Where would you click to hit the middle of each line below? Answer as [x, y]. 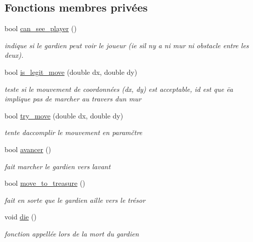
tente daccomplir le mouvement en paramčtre [74, 132]
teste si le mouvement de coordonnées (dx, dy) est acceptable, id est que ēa [119, 89]
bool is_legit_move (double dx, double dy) [71, 72]
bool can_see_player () [41, 28]
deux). [14, 55]
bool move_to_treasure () [45, 183]
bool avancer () [28, 149]
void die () [21, 217]
